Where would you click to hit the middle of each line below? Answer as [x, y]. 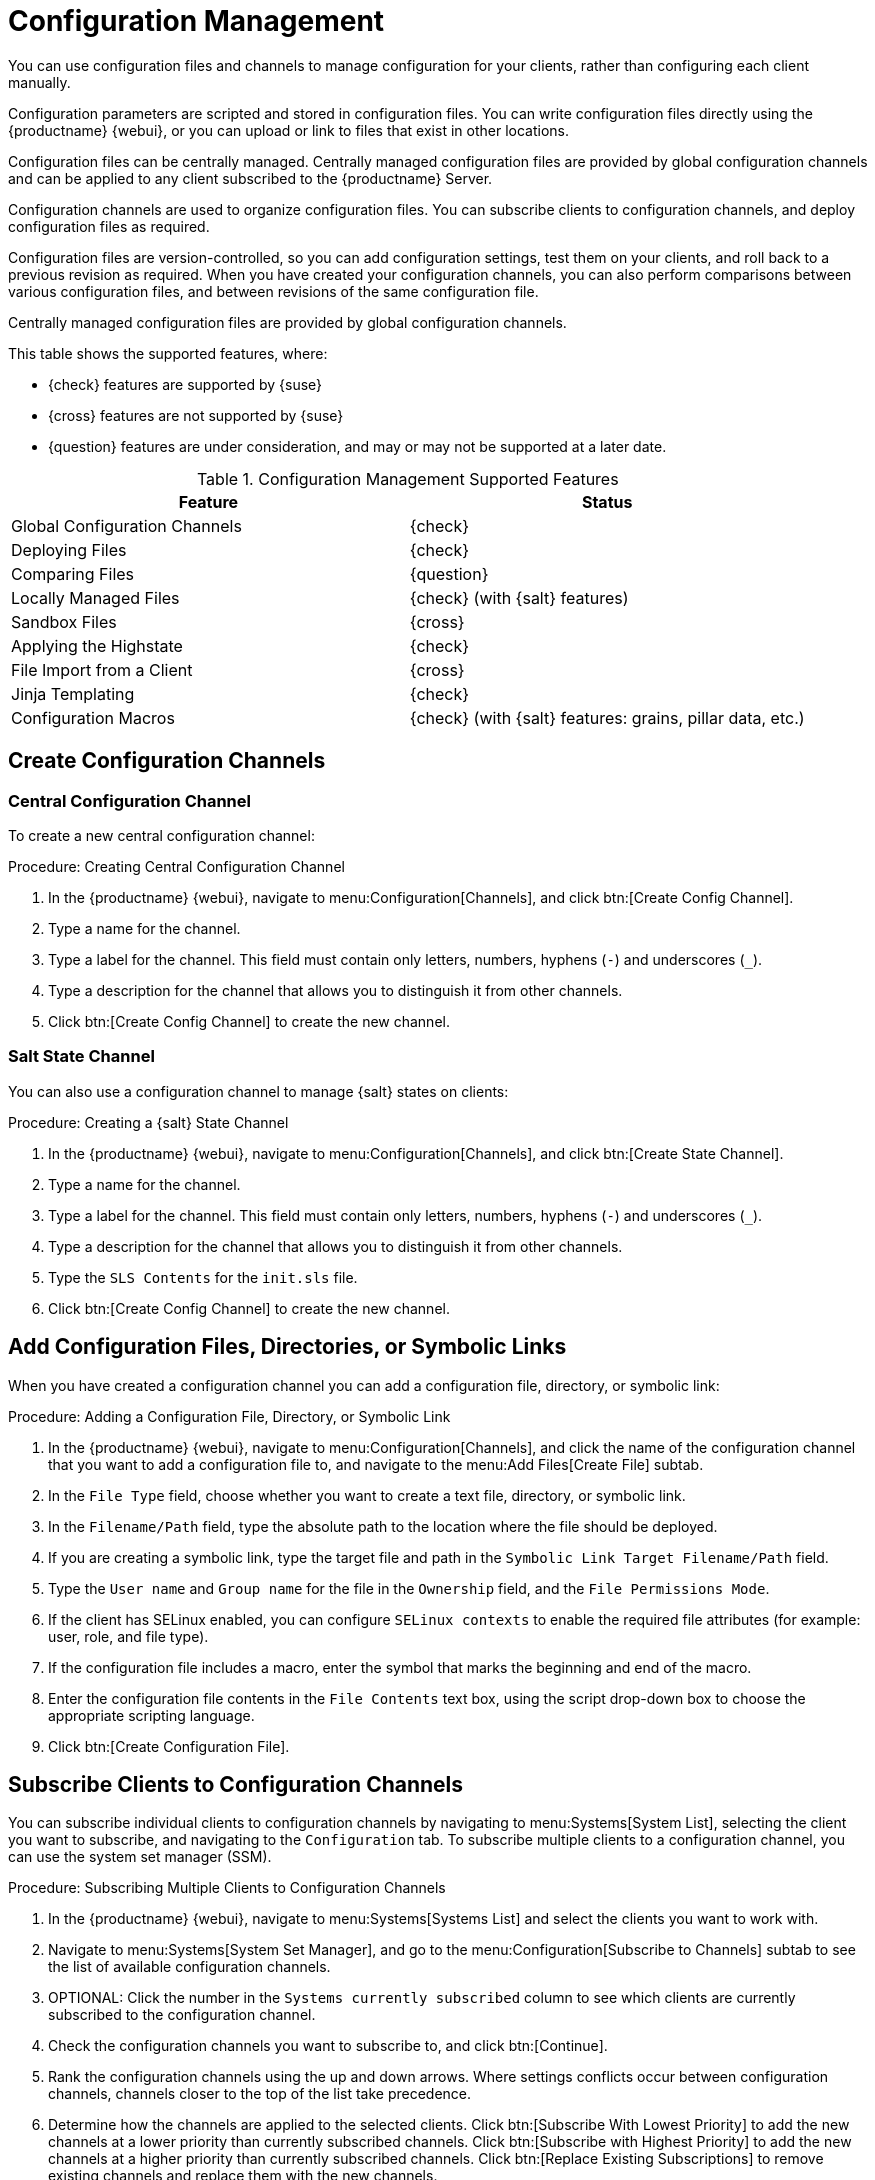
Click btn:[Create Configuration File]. [169, 1746]
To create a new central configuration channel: [161, 835]
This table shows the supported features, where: [168, 353]
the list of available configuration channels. [189, 1967]
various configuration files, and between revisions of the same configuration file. [273, 291]
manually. [39, 82]
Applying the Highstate [97, 645]
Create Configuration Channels [167, 761]
